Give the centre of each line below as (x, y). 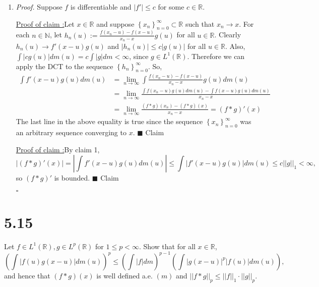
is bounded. (72, 178)
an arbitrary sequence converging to (71, 132)
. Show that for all (167, 246)
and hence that (27, 275)
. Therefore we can (216, 56)
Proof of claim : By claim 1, (58, 149)
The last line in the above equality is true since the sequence (109, 121)
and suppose (115, 23)
